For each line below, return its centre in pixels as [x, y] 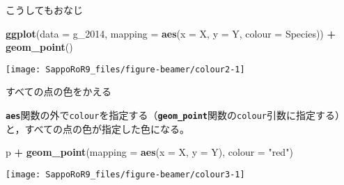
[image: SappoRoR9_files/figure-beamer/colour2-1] [125, 69]
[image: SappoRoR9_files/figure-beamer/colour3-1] [125, 174]
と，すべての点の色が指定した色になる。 [97, 128]
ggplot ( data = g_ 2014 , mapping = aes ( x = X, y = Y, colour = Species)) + [171, 33]
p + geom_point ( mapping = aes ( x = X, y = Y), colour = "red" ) [149, 152]
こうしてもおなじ [44, 10]
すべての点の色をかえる [59, 91]
